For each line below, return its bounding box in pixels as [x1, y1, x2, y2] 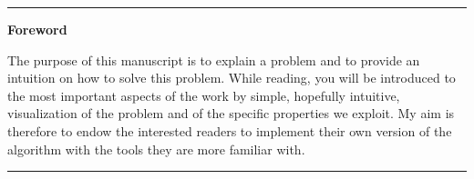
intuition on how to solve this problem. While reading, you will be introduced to [7, 68, 456, 87]
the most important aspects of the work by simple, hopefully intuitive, [7, 85, 400, 104]
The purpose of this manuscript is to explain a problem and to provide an [7, 50, 420, 69]
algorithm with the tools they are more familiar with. [7, 139, 305, 158]
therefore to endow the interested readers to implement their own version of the [7, 121, 452, 140]
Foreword [7, 20, 67, 38]
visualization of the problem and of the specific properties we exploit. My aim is [7, 104, 455, 123]
